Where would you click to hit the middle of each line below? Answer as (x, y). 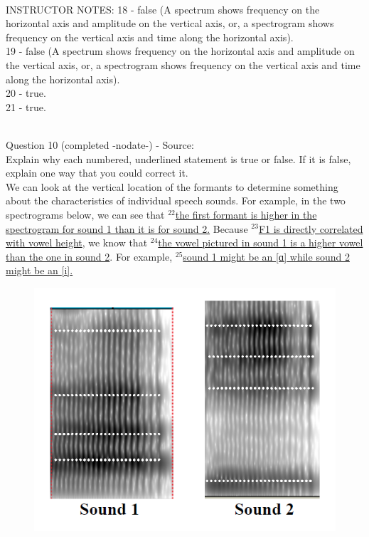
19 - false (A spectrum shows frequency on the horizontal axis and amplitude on (180, 51)
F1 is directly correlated (311, 228)
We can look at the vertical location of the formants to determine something (172, 186)
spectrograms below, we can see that (85, 214)
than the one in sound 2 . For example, (89, 256)
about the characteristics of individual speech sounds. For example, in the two (176, 200)
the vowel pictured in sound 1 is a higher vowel (261, 243)
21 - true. (26, 106)
